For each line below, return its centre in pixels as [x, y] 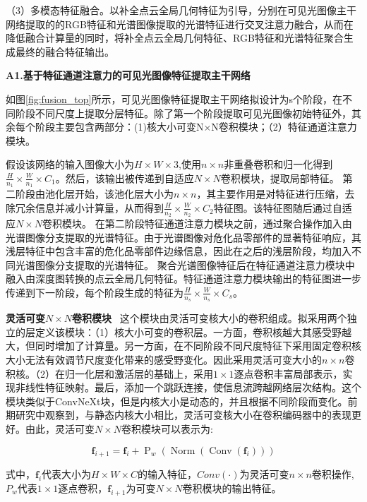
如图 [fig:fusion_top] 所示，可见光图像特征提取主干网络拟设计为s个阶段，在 [174, 98]
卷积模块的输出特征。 [232, 488]
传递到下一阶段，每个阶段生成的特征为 [95, 292]
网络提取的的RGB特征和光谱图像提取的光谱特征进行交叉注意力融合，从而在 [180, 24]
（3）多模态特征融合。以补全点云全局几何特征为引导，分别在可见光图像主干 [181, 10]
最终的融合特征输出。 [65, 51]
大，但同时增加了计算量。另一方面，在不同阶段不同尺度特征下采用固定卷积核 [183, 346]
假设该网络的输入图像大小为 [70, 164]
